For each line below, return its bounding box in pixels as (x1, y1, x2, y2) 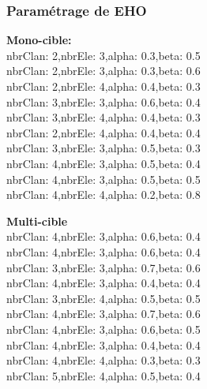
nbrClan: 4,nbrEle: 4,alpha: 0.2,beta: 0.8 (6, 186, 201, 203)
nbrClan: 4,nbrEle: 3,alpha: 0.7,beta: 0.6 (6, 305, 201, 322)
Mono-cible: (6, 32, 72, 48)
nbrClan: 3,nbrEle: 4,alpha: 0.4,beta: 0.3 (6, 109, 201, 125)
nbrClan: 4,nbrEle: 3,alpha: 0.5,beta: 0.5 (6, 170, 201, 187)
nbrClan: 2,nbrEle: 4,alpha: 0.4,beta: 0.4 (6, 124, 201, 140)
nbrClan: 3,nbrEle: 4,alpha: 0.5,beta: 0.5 (6, 290, 201, 306)
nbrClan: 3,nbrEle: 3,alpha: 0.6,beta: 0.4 (6, 93, 201, 110)
